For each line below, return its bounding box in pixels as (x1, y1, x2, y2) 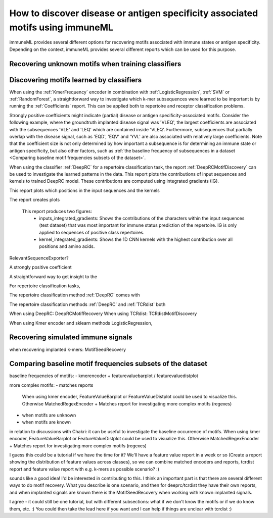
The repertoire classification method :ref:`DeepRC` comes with (9, 292, 140, 298)
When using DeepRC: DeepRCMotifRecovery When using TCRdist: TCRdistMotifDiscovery (9, 310, 197, 317)
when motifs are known (22, 419, 71, 425)
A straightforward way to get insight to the (9, 273, 98, 280)
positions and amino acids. (39, 243, 95, 249)
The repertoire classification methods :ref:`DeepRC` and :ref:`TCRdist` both (9, 301, 166, 307)
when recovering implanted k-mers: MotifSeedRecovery (9, 346, 126, 352)
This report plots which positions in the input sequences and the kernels (9, 187, 160, 193)
